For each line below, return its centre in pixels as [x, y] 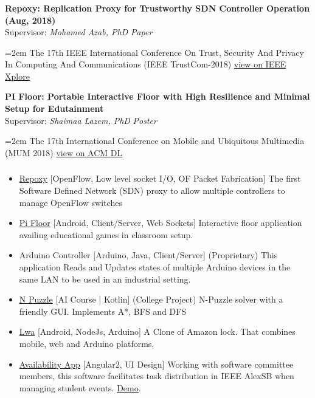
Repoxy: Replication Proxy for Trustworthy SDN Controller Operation [157, 8]
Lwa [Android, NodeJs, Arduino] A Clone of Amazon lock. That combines [157, 331]
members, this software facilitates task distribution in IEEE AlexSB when [157, 376]
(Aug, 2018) [30, 20]
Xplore [17, 76]
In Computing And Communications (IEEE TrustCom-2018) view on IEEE [146, 64]
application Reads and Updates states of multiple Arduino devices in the [155, 266]
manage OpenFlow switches [71, 202]
